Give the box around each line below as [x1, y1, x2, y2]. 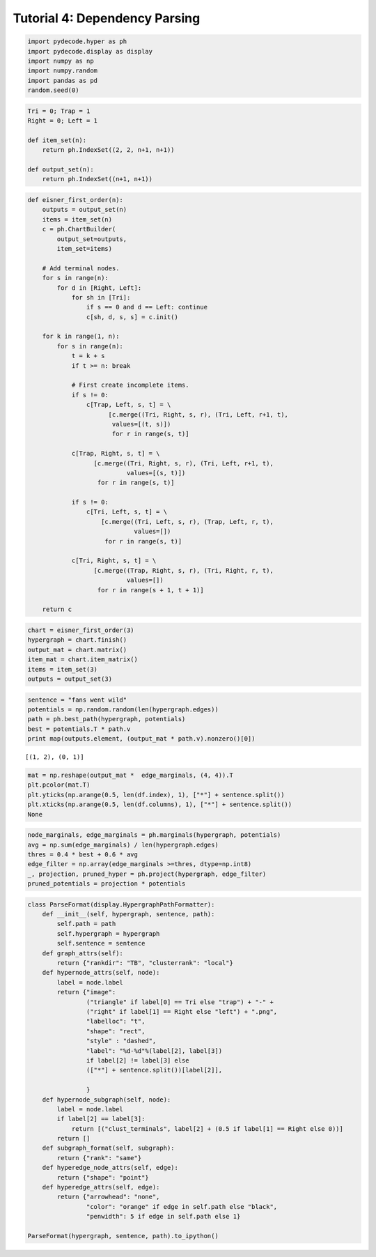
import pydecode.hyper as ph [27, 38, 127, 45]
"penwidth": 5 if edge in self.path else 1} [86, 1212, 241, 1221]
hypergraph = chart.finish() [27, 636, 127, 644]
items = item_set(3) [27, 665, 97, 673]
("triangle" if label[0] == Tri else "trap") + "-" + [86, 998, 274, 1006]
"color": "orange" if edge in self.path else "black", [86, 1203, 278, 1210]
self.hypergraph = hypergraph [56, 930, 160, 937]
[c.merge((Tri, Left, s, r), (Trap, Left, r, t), [101, 518, 274, 525]
